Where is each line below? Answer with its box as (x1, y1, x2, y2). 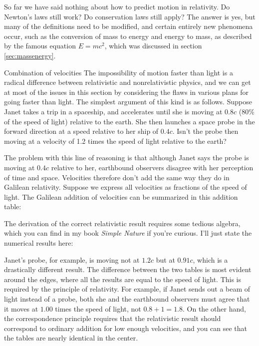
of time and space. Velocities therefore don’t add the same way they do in (4, 172, 230, 182)
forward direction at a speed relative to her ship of (4, 126, 159, 136)
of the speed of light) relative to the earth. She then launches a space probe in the (4, 116, 255, 126)
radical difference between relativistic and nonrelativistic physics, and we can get (4, 77, 251, 87)
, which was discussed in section (104, 40, 202, 51)
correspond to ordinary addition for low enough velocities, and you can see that (4, 323, 247, 333)
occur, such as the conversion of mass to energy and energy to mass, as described (4, 30, 252, 41)
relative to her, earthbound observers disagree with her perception (51, 162, 254, 172)
